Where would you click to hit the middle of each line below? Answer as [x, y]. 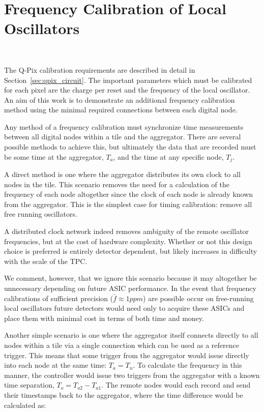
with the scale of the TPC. [46, 261]
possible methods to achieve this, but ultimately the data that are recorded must [130, 147]
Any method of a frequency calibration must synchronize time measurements [124, 126]
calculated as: [25, 405]
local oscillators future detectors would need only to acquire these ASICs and [124, 308]
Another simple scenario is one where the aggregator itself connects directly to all [131, 335]
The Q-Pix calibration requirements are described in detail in [100, 69]
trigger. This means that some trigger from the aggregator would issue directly [127, 355]
